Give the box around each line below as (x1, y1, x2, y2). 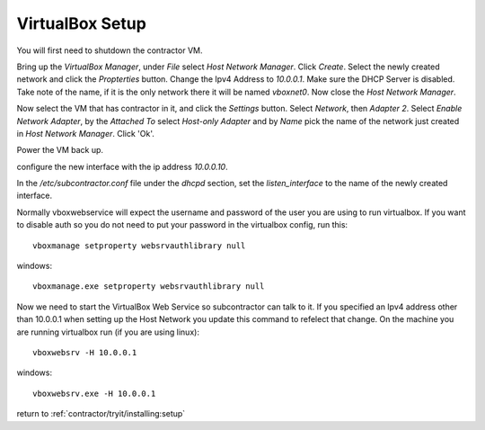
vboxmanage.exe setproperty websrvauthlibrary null (32, 282, 265, 291)
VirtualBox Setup (16, 13, 147, 33)
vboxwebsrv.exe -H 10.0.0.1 (32, 388, 156, 399)
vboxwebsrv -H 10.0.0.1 (32, 347, 137, 357)
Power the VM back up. (16, 145, 103, 156)
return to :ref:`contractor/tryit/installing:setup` (16, 408, 186, 419)
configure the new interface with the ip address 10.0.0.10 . (16, 161, 228, 172)
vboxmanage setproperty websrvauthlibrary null (32, 240, 246, 251)
